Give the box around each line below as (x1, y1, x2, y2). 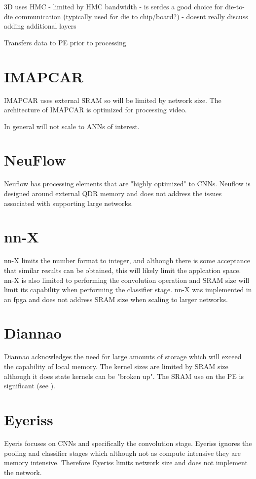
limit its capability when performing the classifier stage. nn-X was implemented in (4, 284, 252, 295)
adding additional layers (4, 21, 76, 31)
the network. (4, 467, 42, 477)
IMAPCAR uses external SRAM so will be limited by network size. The (4, 95, 221, 105)
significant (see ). (4, 380, 55, 391)
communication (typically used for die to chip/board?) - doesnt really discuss (15, 11, 248, 21)
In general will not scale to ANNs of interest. (4, 121, 140, 131)
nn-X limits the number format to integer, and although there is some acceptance (4, 255, 250, 266)
